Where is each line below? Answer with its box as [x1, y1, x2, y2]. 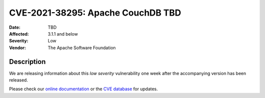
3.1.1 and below [48, 31, 78, 37]
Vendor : [9, 44, 26, 51]
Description [9, 58, 46, 66]
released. [9, 77, 28, 83]
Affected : [9, 31, 29, 37]
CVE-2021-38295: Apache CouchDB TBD [9, 7, 182, 18]
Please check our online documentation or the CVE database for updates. [9, 86, 158, 92]
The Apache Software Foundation [48, 44, 116, 51]
